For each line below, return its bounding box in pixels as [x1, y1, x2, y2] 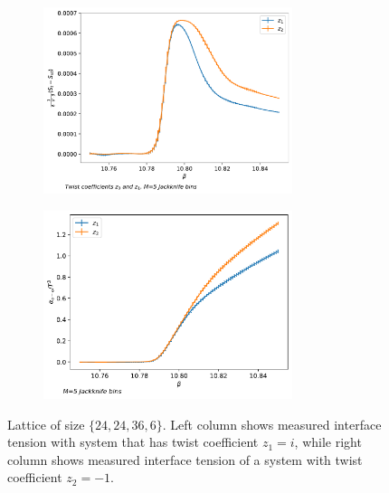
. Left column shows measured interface [162, 414, 382, 433]
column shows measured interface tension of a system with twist [7, 450, 363, 469]
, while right [294, 432, 362, 451]
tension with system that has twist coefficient [7, 432, 259, 451]
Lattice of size [7, 414, 85, 433]
